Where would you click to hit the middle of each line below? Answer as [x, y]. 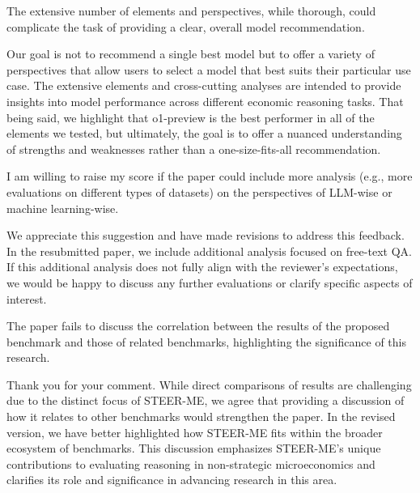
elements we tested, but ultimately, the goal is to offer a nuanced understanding [204, 133]
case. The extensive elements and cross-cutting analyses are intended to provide [204, 85]
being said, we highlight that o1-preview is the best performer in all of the [191, 117]
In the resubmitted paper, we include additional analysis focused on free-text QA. [209, 251]
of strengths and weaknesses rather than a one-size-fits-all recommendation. [194, 149]
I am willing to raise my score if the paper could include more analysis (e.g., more [210, 176]
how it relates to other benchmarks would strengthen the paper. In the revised [201, 416]
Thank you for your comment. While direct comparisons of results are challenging [209, 384]
